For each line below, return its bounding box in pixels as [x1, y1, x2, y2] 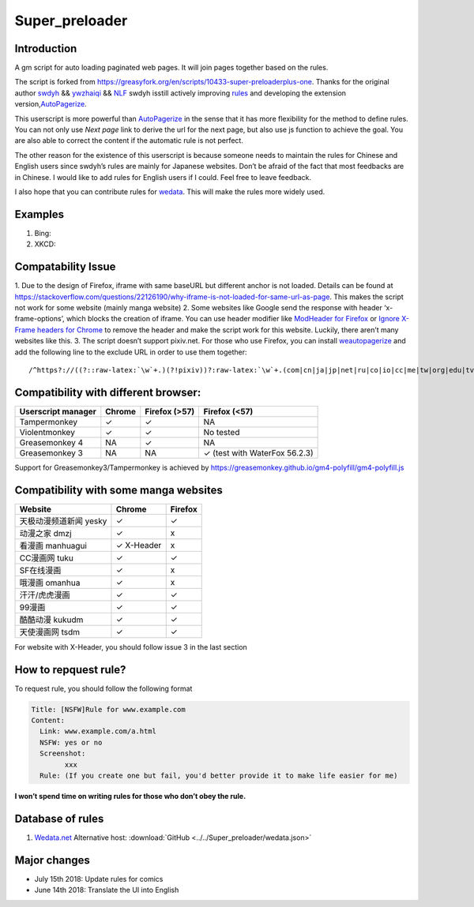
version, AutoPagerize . [14, 99, 87, 109]
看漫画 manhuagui [19, 540, 87, 551]
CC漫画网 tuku [19, 553, 74, 564]
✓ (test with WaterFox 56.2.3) [203, 447, 314, 458]
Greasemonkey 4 [19, 437, 83, 448]
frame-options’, [14, 314, 65, 324]
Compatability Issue [14, 260, 116, 274]
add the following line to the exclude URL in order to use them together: [14, 347, 247, 357]
